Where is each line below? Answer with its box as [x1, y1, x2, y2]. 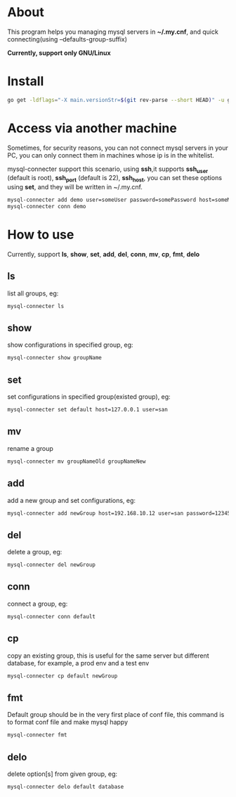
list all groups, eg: [7, 289, 59, 298]
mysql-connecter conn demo [7, 203, 86, 210]
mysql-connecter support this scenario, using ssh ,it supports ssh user [7, 165, 209, 174]
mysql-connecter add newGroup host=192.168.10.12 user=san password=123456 [7, 509, 234, 517]
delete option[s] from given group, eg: [7, 770, 118, 778]
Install [7, 73, 44, 89]
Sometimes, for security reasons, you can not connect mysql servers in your [7, 144, 228, 152]
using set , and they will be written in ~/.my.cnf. [7, 183, 143, 191]
